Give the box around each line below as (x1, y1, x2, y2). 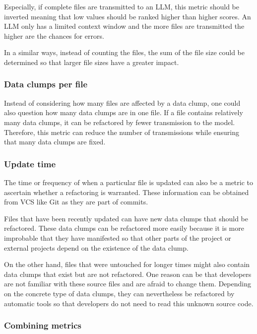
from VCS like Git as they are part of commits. (4, 197, 148, 207)
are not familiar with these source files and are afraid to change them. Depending (4, 278, 252, 289)
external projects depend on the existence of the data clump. (4, 242, 189, 253)
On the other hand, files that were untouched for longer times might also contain (4, 259, 250, 269)
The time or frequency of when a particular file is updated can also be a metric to (4, 177, 253, 187)
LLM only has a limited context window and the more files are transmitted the (4, 21, 245, 31)
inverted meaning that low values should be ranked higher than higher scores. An (4, 11, 251, 21)
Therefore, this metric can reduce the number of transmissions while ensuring (4, 127, 239, 137)
